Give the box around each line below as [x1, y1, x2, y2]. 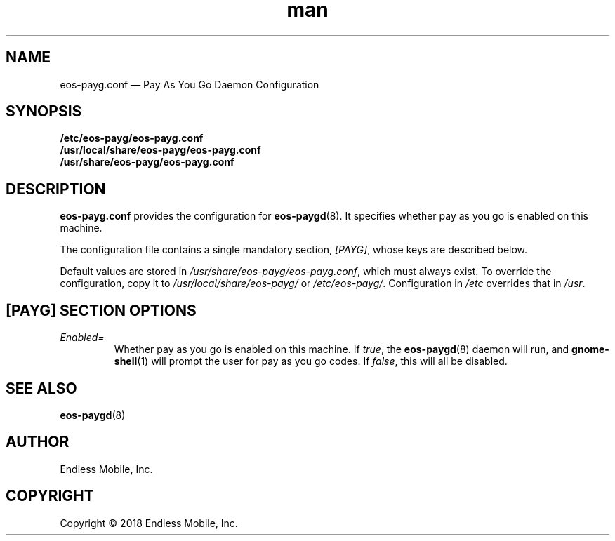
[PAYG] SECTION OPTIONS [6, 301, 197, 319]
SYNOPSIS [6, 102, 82, 121]
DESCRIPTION [6, 180, 106, 198]
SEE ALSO [6, 379, 77, 397]
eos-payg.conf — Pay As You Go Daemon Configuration [60, 78, 319, 91]
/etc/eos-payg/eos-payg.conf [60, 132, 204, 145]
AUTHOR [6, 433, 70, 451]
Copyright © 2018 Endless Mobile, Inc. [60, 516, 238, 529]
